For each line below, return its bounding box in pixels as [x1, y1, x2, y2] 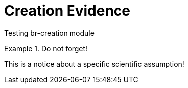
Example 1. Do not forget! [4, 44, 88, 53]
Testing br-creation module [4, 28, 95, 37]
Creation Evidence [4, 2, 131, 19]
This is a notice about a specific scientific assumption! [4, 59, 184, 68]
